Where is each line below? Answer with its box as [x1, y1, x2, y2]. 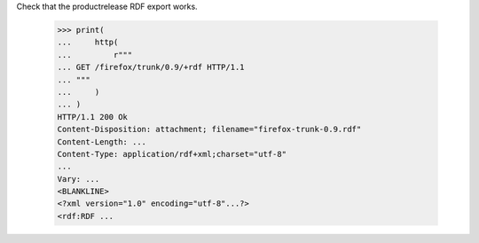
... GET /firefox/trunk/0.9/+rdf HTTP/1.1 [57, 62, 245, 73]
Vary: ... [57, 174, 100, 184]
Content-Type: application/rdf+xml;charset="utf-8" [57, 149, 287, 159]
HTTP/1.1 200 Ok [57, 112, 129, 121]
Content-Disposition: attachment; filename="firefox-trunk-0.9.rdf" [57, 124, 362, 135]
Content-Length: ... [57, 137, 146, 146]
